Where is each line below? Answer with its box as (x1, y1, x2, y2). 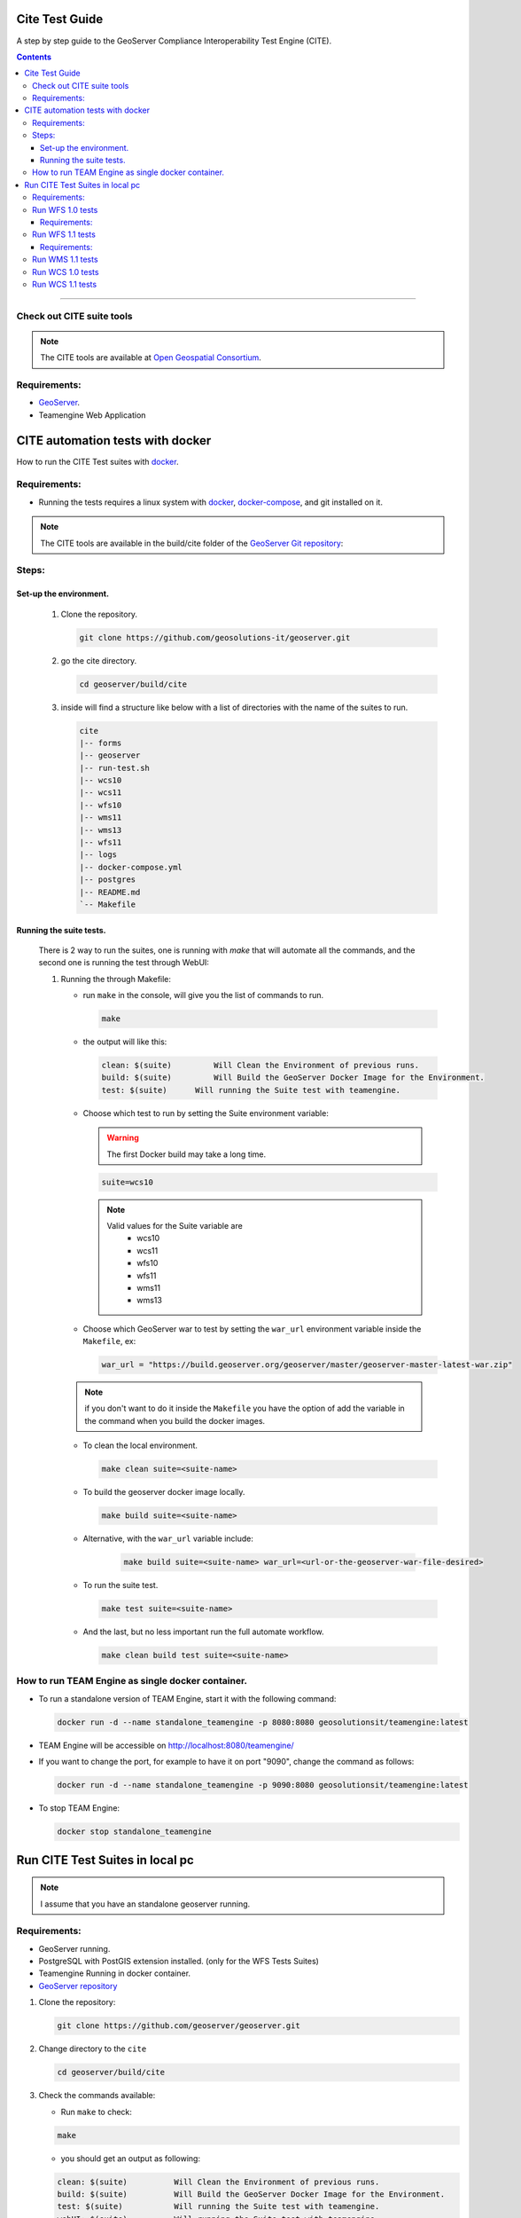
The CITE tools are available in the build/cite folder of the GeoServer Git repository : (40, 538, 344, 548)
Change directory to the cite (38, 2043, 147, 2054)
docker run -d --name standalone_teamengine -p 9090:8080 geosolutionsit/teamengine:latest (57, 1780, 469, 1790)
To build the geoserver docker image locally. (82, 1487, 245, 1498)
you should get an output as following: (60, 2152, 201, 2164)
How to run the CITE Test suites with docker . (16, 456, 179, 467)
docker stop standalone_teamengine (57, 1827, 212, 1837)
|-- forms (79, 737, 122, 748)
